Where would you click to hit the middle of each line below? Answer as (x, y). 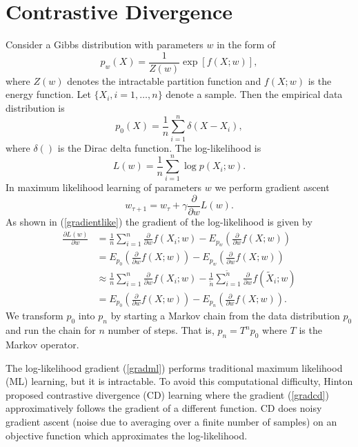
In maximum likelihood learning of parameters (104, 187)
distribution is (35, 107)
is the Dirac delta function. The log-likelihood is (159, 147)
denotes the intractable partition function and (164, 80)
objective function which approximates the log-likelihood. (127, 435)
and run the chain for (51, 330)
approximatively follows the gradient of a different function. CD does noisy (164, 408)
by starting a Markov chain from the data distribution (225, 316)
